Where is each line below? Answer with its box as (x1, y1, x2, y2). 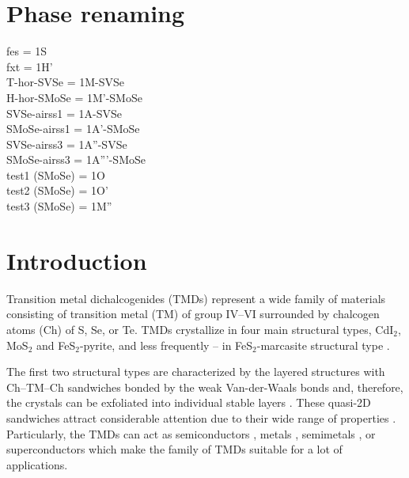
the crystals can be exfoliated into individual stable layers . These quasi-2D (6, 394, 371, 411)
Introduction (6, 244, 147, 276)
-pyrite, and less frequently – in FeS (79, 336, 253, 353)
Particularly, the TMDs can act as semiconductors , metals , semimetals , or (6, 425, 376, 442)
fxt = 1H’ (6, 58, 53, 74)
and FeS (36, 336, 76, 353)
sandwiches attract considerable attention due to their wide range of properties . (6, 409, 396, 426)
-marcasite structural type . (256, 336, 390, 353)
